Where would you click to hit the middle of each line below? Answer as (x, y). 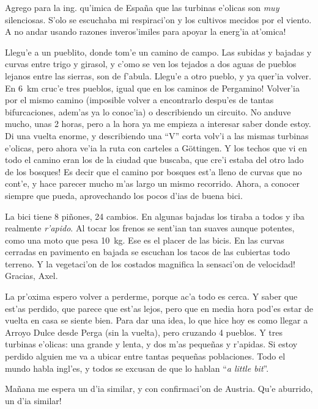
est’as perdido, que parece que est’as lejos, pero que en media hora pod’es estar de (159, 308)
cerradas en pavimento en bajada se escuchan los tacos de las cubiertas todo (148, 252)
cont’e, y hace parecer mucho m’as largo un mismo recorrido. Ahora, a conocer (152, 183)
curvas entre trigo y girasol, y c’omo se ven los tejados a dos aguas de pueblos (151, 64)
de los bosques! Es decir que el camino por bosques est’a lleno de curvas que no (153, 171)
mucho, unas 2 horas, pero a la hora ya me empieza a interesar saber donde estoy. (158, 124)
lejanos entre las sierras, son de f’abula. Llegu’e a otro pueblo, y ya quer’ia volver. (158, 75)
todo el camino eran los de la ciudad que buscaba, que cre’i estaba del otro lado (154, 160)
